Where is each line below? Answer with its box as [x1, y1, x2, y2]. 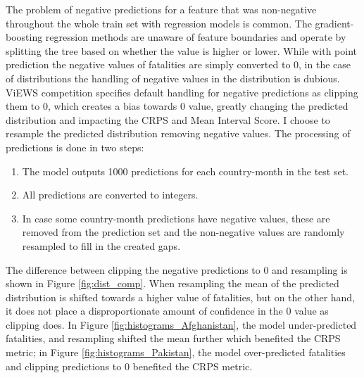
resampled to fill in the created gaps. [22, 238, 181, 253]
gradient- [315, 15, 354, 30]
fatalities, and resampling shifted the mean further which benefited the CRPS [6, 331, 341, 346]
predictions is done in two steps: [6, 139, 144, 154]
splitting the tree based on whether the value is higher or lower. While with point [6, 43, 357, 58]
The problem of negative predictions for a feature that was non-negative [6, 2, 317, 16]
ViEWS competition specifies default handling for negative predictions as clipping [6, 84, 358, 99]
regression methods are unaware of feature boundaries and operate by [45, 30, 346, 44]
